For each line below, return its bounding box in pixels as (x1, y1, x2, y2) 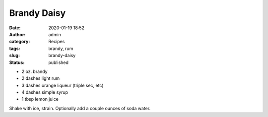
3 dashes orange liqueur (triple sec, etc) (21, 82, 104, 88)
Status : (9, 59, 25, 65)
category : (9, 39, 30, 45)
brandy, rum (48, 45, 73, 52)
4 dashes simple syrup (21, 89, 68, 95)
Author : (9, 31, 26, 37)
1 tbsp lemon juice (21, 96, 59, 102)
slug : (9, 53, 20, 58)
